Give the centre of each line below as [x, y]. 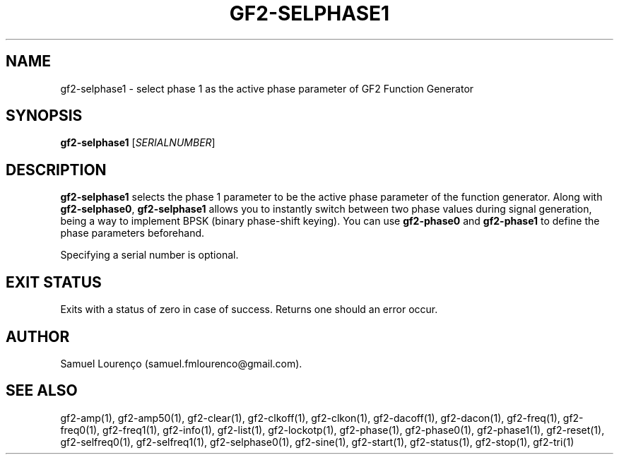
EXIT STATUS [54, 282]
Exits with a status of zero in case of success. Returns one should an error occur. [249, 309]
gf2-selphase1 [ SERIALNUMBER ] [138, 143]
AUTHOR [38, 336]
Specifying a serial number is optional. [149, 255]
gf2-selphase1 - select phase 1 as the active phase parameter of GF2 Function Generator [267, 88]
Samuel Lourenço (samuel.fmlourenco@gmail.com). [181, 363]
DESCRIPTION [56, 170]
